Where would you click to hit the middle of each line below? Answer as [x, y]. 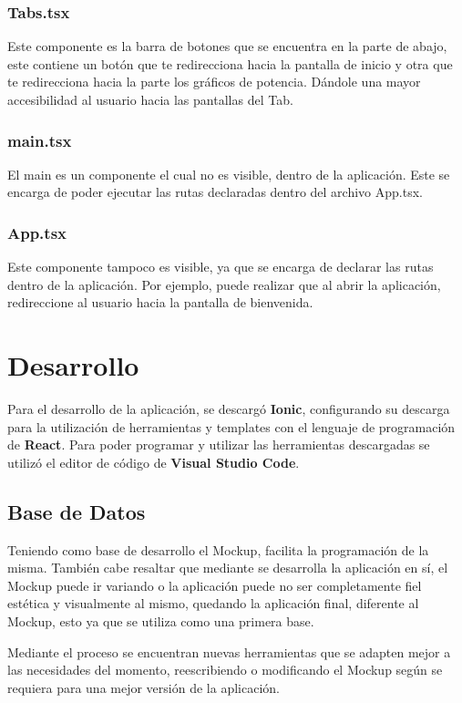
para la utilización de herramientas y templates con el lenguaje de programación [231, 426]
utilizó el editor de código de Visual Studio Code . [154, 462]
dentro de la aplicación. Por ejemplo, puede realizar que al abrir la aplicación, [224, 284]
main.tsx [40, 140]
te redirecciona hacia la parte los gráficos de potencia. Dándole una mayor [214, 82]
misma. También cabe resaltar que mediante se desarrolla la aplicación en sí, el [228, 568]
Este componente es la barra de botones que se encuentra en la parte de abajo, [227, 46]
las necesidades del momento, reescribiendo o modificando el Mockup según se [225, 670]
